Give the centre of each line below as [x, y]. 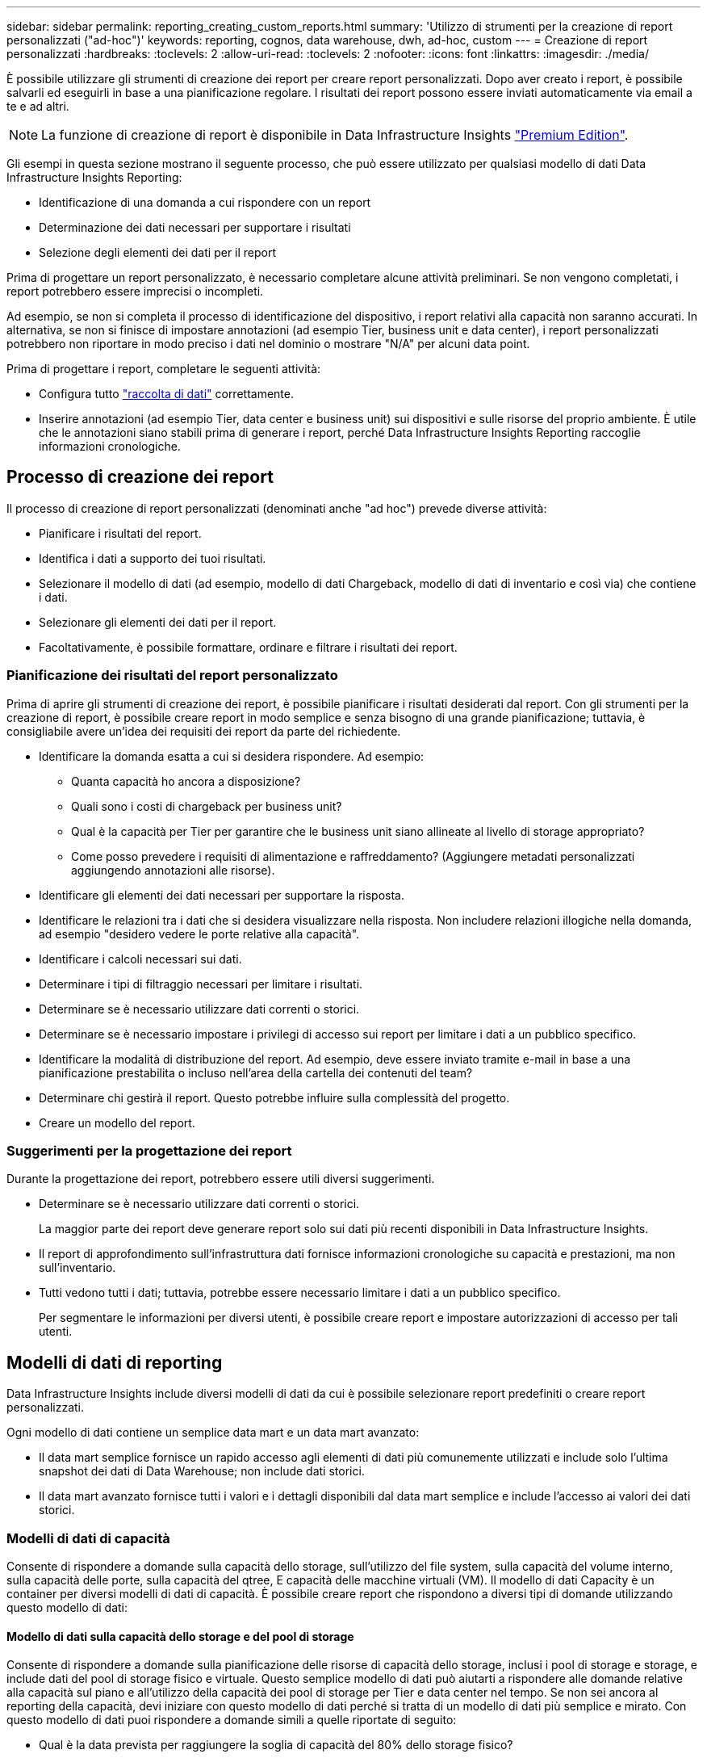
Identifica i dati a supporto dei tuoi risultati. [153, 558]
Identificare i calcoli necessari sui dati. [140, 959]
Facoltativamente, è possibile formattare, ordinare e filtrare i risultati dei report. [248, 647]
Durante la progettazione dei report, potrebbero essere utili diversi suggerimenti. [221, 1179]
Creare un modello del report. [117, 1122]
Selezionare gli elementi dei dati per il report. [158, 622]
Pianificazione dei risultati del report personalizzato [172, 676]
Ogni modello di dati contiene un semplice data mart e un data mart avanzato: [213, 1433]
